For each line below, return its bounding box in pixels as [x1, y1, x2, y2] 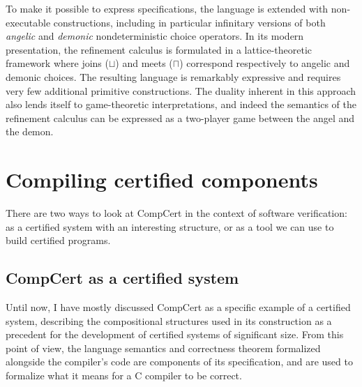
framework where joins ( [6, 56, 109, 70]
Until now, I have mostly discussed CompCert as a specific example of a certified [6, 300, 351, 314]
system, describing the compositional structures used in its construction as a [6, 313, 332, 328]
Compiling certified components [6, 165, 318, 194]
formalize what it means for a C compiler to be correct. [6, 368, 242, 383]
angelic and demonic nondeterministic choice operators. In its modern [6, 29, 304, 43]
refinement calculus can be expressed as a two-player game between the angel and [6, 110, 355, 125]
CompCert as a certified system [6, 267, 239, 289]
